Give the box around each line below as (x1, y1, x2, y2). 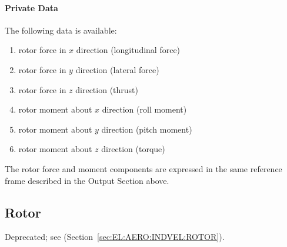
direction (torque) (101, 143, 165, 155)
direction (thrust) (75, 83, 139, 95)
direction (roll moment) (102, 103, 187, 116)
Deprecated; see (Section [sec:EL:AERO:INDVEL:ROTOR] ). (5, 230, 225, 243)
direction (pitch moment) (101, 123, 192, 135)
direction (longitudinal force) (76, 44, 181, 56)
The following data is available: (5, 24, 117, 36)
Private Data (5, 1, 58, 14)
